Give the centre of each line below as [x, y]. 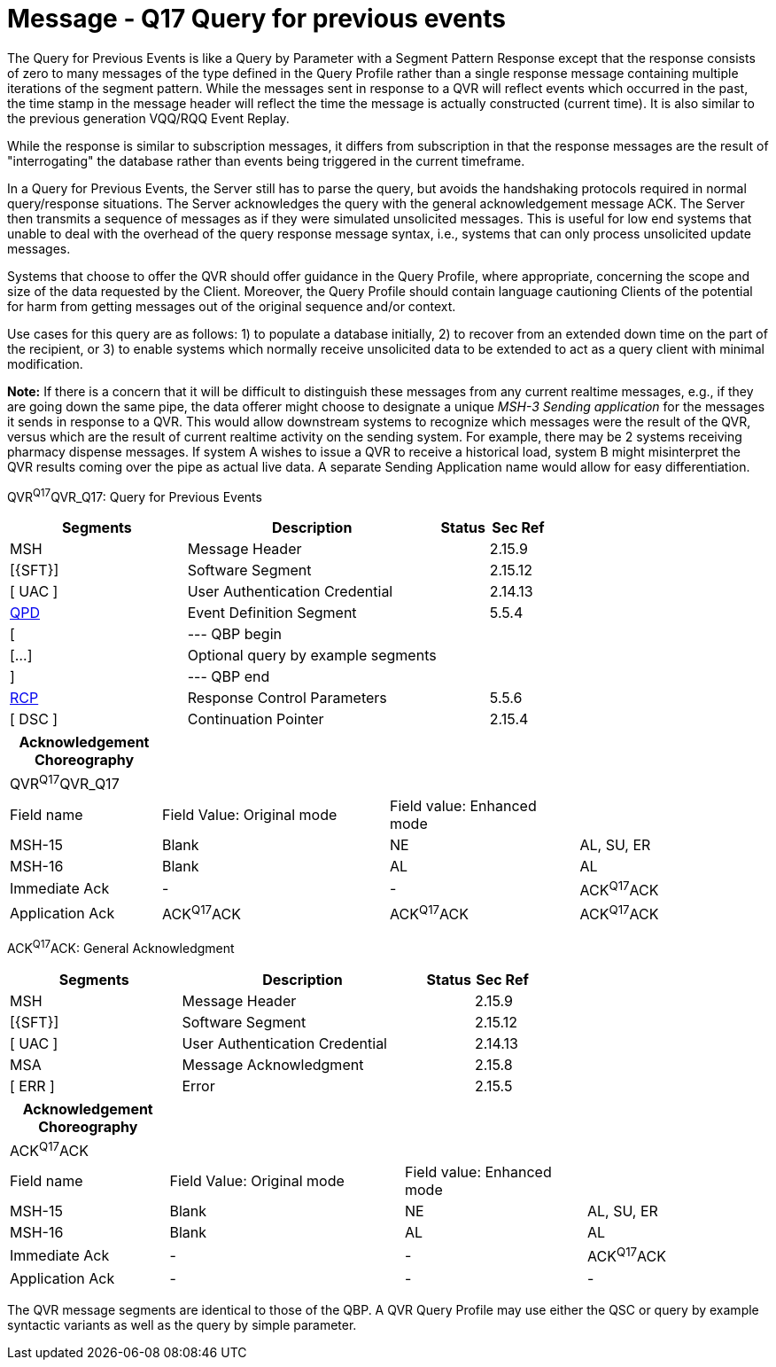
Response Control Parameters [287, 698]
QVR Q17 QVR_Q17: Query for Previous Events [135, 495]
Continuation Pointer [256, 719]
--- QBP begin [234, 634]
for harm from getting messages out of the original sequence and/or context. [232, 306]
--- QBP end [229, 677]
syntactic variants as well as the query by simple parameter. [182, 1324]
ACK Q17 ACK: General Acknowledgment [121, 947]
